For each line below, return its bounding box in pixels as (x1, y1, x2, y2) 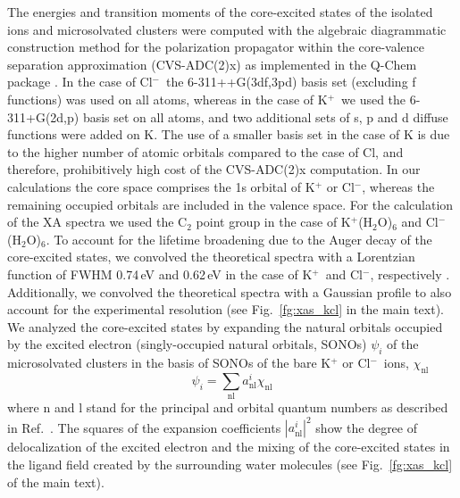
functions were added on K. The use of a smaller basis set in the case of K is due (7, 125, 450, 144)
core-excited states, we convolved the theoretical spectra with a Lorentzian (7, 247, 415, 266)
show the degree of (315, 418, 418, 436)
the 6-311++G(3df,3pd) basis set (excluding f (166, 72, 416, 91)
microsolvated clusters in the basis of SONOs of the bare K (7, 353, 331, 372)
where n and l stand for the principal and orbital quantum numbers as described (7, 398, 448, 417)
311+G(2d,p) (7, 107, 79, 126)
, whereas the (362, 177, 435, 195)
